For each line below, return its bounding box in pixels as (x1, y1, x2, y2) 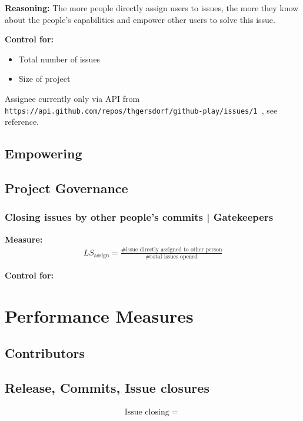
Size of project (18, 72, 71, 85)
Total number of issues (18, 52, 101, 65)
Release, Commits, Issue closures (5, 379, 209, 397)
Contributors (5, 344, 85, 362)
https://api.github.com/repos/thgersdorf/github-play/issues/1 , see (5, 104, 278, 116)
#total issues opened (145, 253, 198, 260)
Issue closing (124, 407, 169, 416)
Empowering (5, 144, 82, 163)
